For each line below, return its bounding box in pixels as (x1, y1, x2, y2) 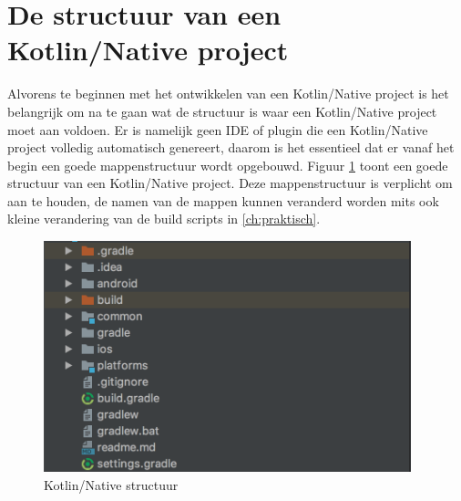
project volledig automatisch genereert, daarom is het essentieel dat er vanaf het (7, 138, 455, 157)
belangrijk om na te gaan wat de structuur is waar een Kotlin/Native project (7, 101, 437, 120)
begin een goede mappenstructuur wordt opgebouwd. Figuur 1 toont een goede (7, 155, 448, 174)
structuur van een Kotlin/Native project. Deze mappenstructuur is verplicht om (7, 173, 453, 193)
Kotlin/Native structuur (44, 475, 179, 495)
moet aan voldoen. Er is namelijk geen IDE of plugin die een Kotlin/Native (7, 120, 428, 139)
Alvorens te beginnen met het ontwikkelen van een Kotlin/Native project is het (7, 84, 449, 103)
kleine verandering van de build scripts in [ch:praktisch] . (7, 209, 321, 228)
